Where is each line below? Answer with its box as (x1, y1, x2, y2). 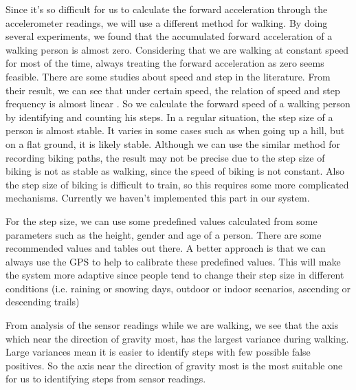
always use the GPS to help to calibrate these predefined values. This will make (5, 254, 341, 268)
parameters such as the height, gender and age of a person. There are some (5, 227, 322, 241)
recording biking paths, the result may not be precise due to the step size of (5, 150, 325, 164)
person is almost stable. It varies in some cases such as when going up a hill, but (5, 123, 345, 138)
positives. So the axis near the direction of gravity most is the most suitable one (5, 358, 343, 372)
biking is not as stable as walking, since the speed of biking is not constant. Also (5, 164, 345, 178)
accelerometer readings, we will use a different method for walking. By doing (5, 15, 328, 30)
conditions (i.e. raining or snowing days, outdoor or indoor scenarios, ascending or (5, 281, 351, 295)
